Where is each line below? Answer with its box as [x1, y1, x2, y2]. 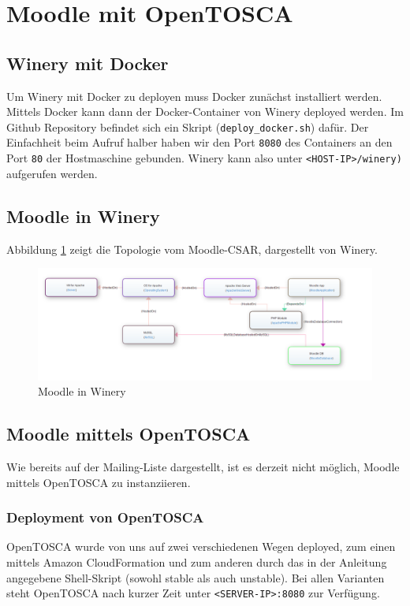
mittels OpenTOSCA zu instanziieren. [6, 474, 191, 490]
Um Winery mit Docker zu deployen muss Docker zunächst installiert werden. [6, 87, 382, 104]
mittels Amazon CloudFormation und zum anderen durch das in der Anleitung [6, 553, 387, 570]
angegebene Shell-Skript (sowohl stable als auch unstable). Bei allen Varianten [6, 569, 385, 586]
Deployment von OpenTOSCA [6, 507, 204, 527]
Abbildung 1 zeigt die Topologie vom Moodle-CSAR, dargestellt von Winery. [6, 240, 378, 257]
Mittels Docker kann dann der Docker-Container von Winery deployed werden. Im [6, 103, 404, 120]
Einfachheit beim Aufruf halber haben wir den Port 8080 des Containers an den [6, 134, 393, 151]
